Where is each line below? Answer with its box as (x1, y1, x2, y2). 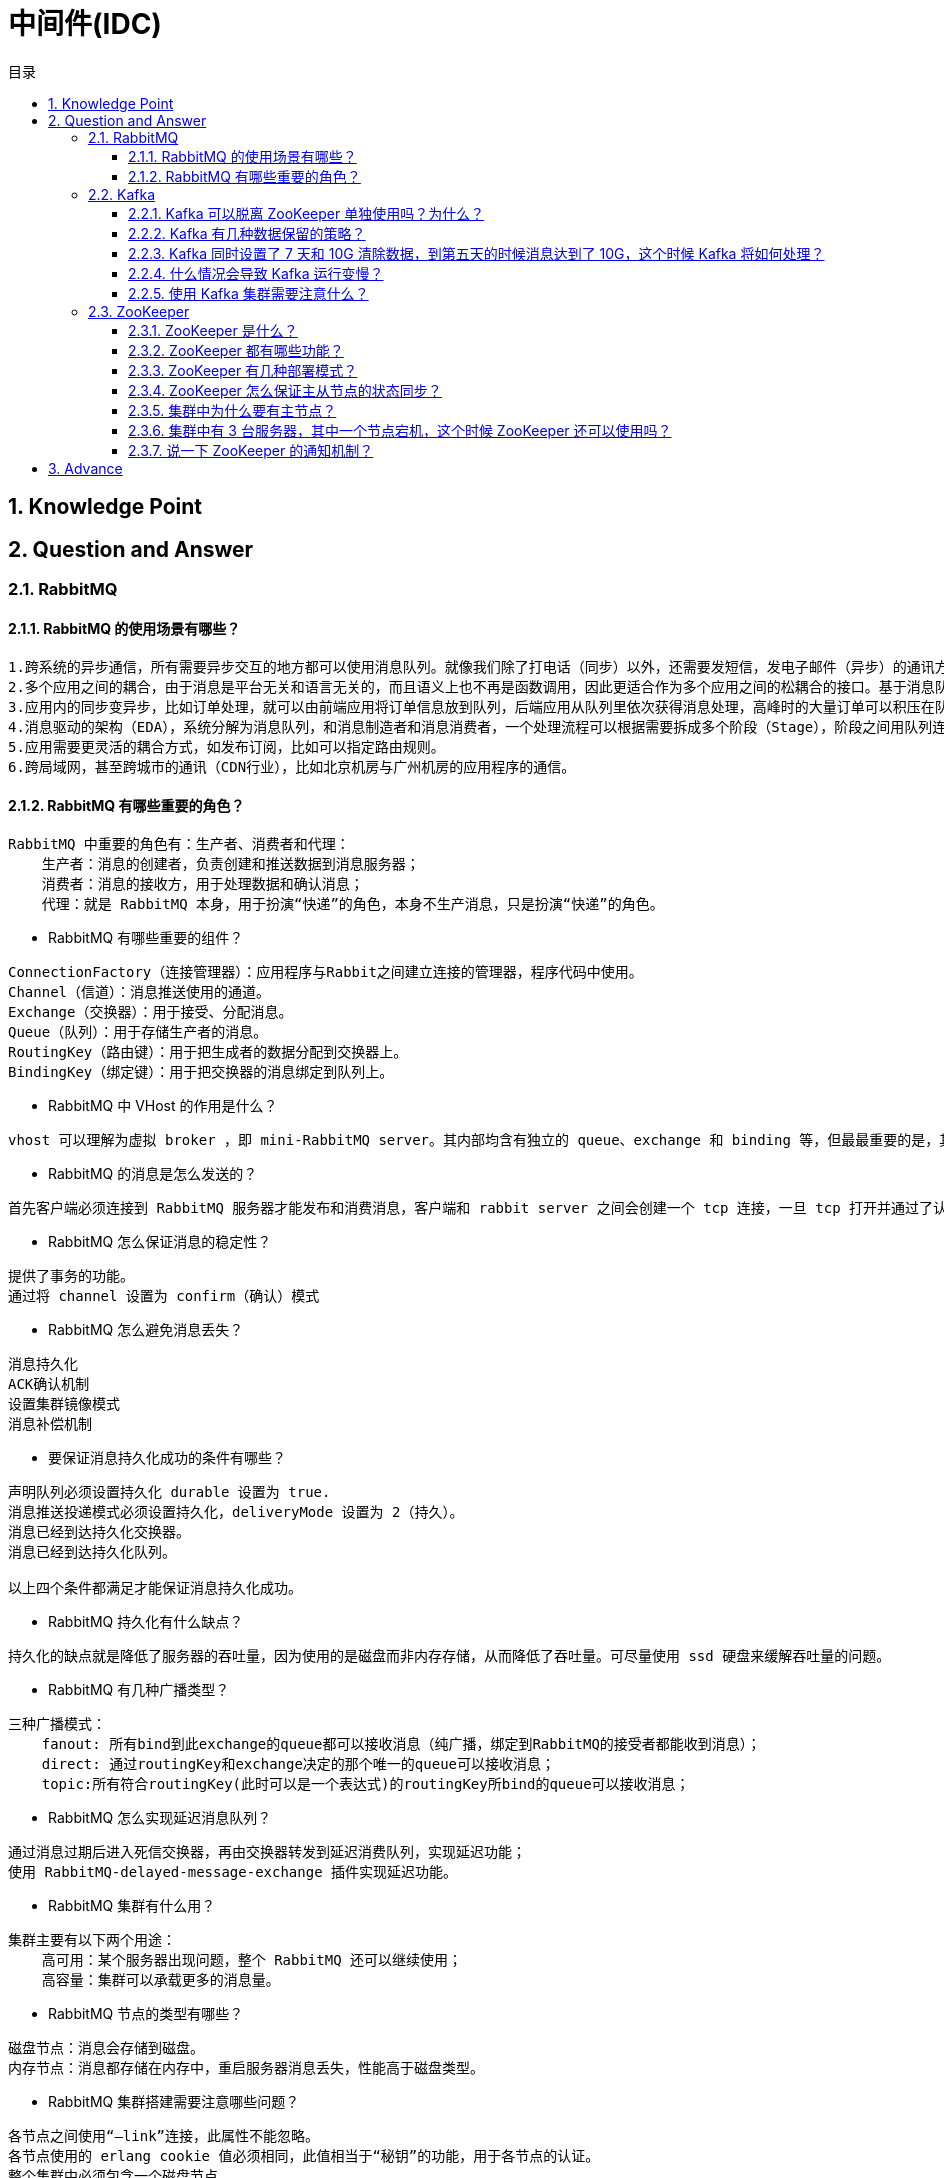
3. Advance (48, 459, 123, 477)
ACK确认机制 (8, 1376, 90, 1393)
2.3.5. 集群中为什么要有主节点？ (128, 401, 337, 419)
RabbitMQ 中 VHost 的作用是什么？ (48, 1097, 278, 1115)
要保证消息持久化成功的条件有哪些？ (48, 1449, 286, 1467)
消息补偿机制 (8, 1416, 92, 1433)
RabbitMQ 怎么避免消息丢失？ (48, 1321, 244, 1339)
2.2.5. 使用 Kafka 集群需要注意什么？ (128, 284, 369, 302)
